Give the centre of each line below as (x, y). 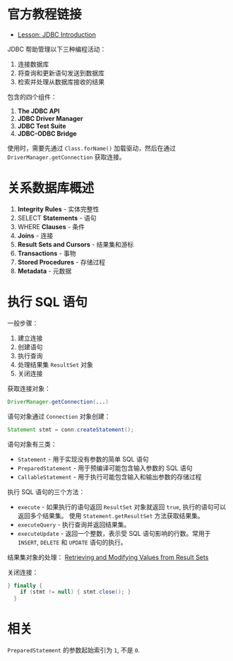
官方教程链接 (45, 14)
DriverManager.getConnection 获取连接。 (66, 157)
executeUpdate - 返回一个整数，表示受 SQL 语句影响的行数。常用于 (114, 533)
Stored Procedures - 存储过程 (61, 262)
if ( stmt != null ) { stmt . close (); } (76, 592)
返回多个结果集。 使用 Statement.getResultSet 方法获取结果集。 (111, 515)
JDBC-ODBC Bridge (47, 133)
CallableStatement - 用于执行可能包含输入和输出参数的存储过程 (109, 476)
